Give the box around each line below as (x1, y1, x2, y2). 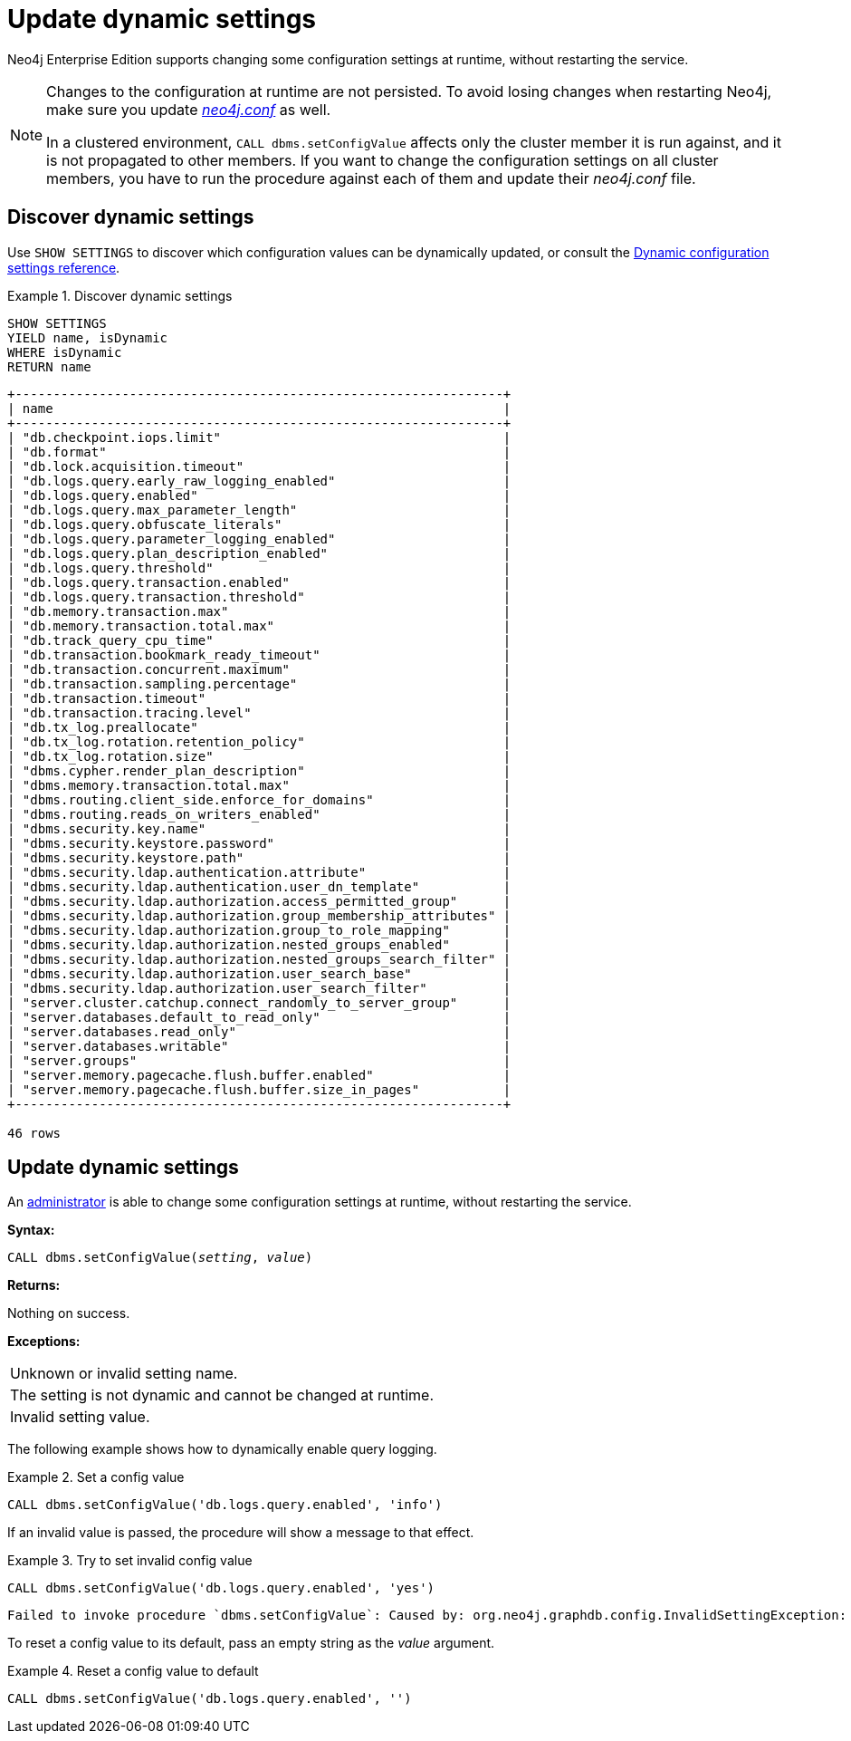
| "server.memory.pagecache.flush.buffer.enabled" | (7, 1067, 512, 1082)
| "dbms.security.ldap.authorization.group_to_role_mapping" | (7, 922, 512, 938)
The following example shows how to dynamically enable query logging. (7, 1441, 437, 1457)
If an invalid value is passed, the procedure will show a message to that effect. (7, 1525, 474, 1541)
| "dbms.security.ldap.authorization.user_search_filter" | (7, 980, 512, 996)
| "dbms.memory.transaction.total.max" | (7, 777, 512, 793)
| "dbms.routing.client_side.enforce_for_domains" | (7, 792, 512, 807)
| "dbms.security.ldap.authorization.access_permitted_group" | (7, 893, 512, 909)
